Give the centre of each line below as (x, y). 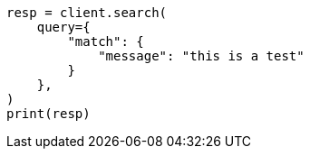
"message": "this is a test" (201, 56)
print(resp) (48, 114)
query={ (63, 27)
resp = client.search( (87, 13)
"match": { (106, 41)
